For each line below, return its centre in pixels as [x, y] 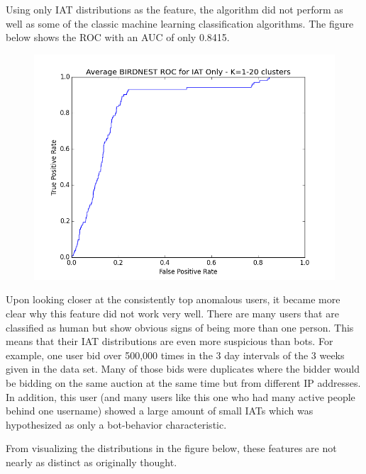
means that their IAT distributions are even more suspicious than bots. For [170, 341]
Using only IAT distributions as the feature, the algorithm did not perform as [174, 9]
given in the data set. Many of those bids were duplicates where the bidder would [183, 369]
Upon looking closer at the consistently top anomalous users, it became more [173, 299]
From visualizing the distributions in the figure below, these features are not [171, 448]
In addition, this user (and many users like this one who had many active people [181, 396]
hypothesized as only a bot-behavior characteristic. [116, 424]
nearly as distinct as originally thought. [91, 462]
